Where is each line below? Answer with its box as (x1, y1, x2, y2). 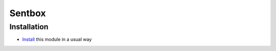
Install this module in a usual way (22, 36, 92, 42)
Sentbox (9, 8, 46, 19)
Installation (9, 22, 49, 31)
